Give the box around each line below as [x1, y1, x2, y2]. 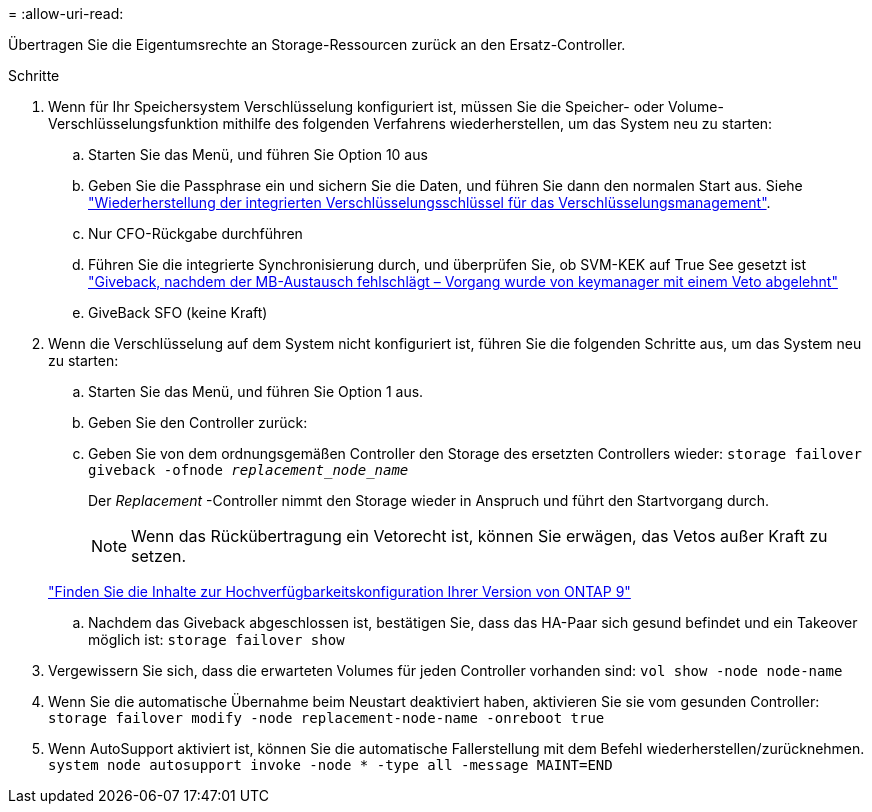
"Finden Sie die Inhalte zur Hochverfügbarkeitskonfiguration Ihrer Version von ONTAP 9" [48, 583, 631, 600]
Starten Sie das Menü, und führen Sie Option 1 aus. [88, 383, 424, 400]
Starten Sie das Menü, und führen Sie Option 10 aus [88, 146, 428, 163]
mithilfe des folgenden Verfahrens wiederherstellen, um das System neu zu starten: [222, 115, 773, 132]
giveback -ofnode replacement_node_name [88, 462, 409, 478]
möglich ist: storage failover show [88, 631, 345, 648]
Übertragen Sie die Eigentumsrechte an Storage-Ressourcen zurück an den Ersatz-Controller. [8, 36, 626, 53]
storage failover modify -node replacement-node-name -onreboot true [48, 710, 605, 726]
